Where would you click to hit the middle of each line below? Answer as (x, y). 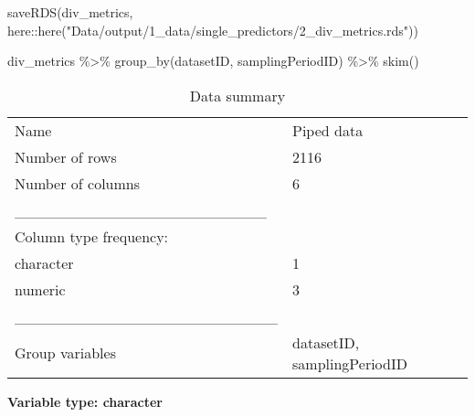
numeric (40, 289)
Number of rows (66, 156)
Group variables (65, 353)
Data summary (237, 95)
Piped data (328, 130)
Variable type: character (85, 401)
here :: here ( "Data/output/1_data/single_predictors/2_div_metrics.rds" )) (213, 30)
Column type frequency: (92, 236)
